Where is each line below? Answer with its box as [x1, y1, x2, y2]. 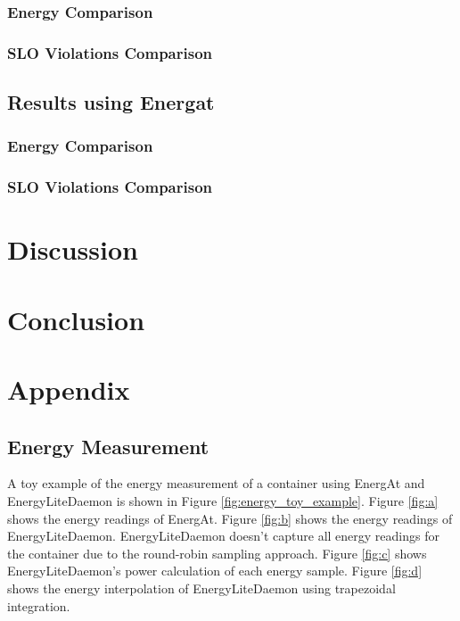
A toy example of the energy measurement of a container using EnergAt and [7, 474, 425, 493]
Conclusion [7, 301, 145, 337]
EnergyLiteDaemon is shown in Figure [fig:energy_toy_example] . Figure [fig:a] [7, 492, 439, 510]
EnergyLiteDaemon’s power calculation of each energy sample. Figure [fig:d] [7, 561, 423, 580]
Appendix [7, 371, 130, 408]
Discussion [7, 231, 138, 268]
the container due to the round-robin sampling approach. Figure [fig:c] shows [7, 543, 427, 562]
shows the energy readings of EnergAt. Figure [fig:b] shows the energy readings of [7, 509, 453, 527]
